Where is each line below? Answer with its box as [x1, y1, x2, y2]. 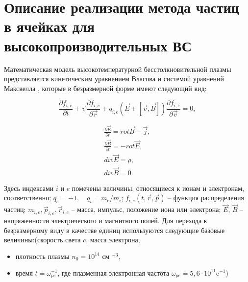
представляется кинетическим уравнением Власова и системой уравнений [4, 73, 224, 84]
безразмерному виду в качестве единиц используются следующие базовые [4, 225, 225, 235]
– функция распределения [168, 192, 244, 203]
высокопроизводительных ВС [4, 35, 192, 55]
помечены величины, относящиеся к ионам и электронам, [72, 183, 245, 193]
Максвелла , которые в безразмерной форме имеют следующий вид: [4, 83, 207, 93]
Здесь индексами [4, 183, 54, 193]
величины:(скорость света [4, 235, 81, 245]
